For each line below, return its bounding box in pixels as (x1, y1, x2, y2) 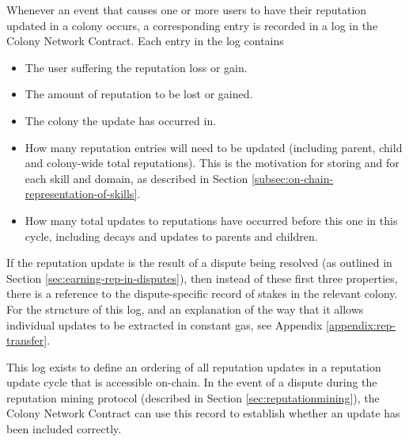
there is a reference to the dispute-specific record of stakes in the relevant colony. (6, 285, 398, 302)
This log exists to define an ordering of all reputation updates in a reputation (6, 358, 381, 375)
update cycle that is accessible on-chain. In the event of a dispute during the (6, 374, 377, 391)
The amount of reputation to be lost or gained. (25, 86, 253, 102)
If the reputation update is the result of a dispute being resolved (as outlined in (6, 254, 392, 271)
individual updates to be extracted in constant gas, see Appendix (6, 316, 323, 333)
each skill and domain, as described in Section (25, 170, 248, 186)
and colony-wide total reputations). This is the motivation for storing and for (25, 154, 400, 171)
